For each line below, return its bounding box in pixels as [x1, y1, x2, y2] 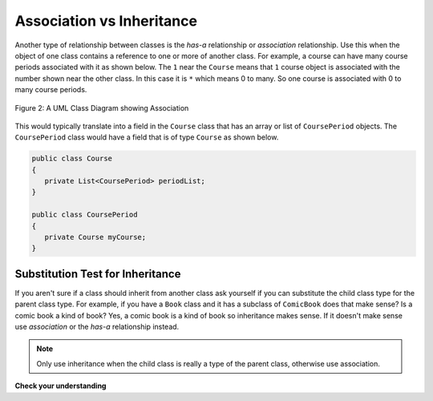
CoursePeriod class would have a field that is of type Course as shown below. [14, 132, 279, 142]
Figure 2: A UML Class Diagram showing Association [14, 103, 189, 112]
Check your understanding [14, 381, 107, 391]
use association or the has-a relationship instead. [14, 322, 180, 332]
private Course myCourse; [44, 233, 147, 241]
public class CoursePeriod [31, 210, 138, 220]
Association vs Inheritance [14, 12, 198, 30]
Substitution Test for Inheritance [14, 267, 181, 281]
